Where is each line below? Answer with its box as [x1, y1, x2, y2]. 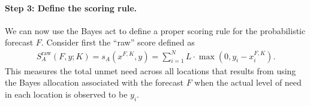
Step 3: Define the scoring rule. [5, 1, 137, 14]
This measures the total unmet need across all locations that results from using [5, 64, 296, 77]
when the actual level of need [194, 76, 302, 89]
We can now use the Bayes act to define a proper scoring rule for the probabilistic [5, 24, 306, 37]
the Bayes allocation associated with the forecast [5, 76, 184, 89]
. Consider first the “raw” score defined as [41, 36, 195, 49]
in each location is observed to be [5, 87, 128, 100]
